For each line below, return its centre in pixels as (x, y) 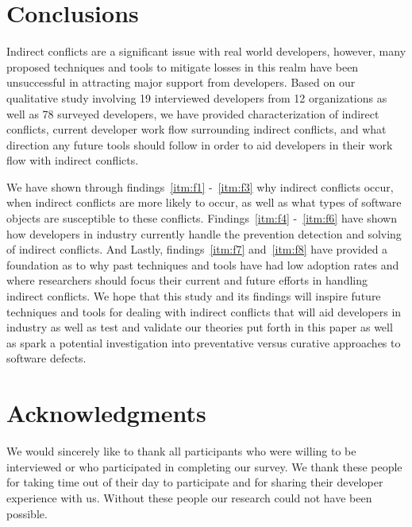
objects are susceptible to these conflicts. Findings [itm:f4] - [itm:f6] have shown (202, 218)
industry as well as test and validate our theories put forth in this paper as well (200, 327)
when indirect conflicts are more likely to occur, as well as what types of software (204, 202)
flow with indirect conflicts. (73, 160)
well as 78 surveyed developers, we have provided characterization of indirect (193, 113)
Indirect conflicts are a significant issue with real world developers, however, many (206, 51)
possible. (27, 513)
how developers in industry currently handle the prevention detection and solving (204, 233)
